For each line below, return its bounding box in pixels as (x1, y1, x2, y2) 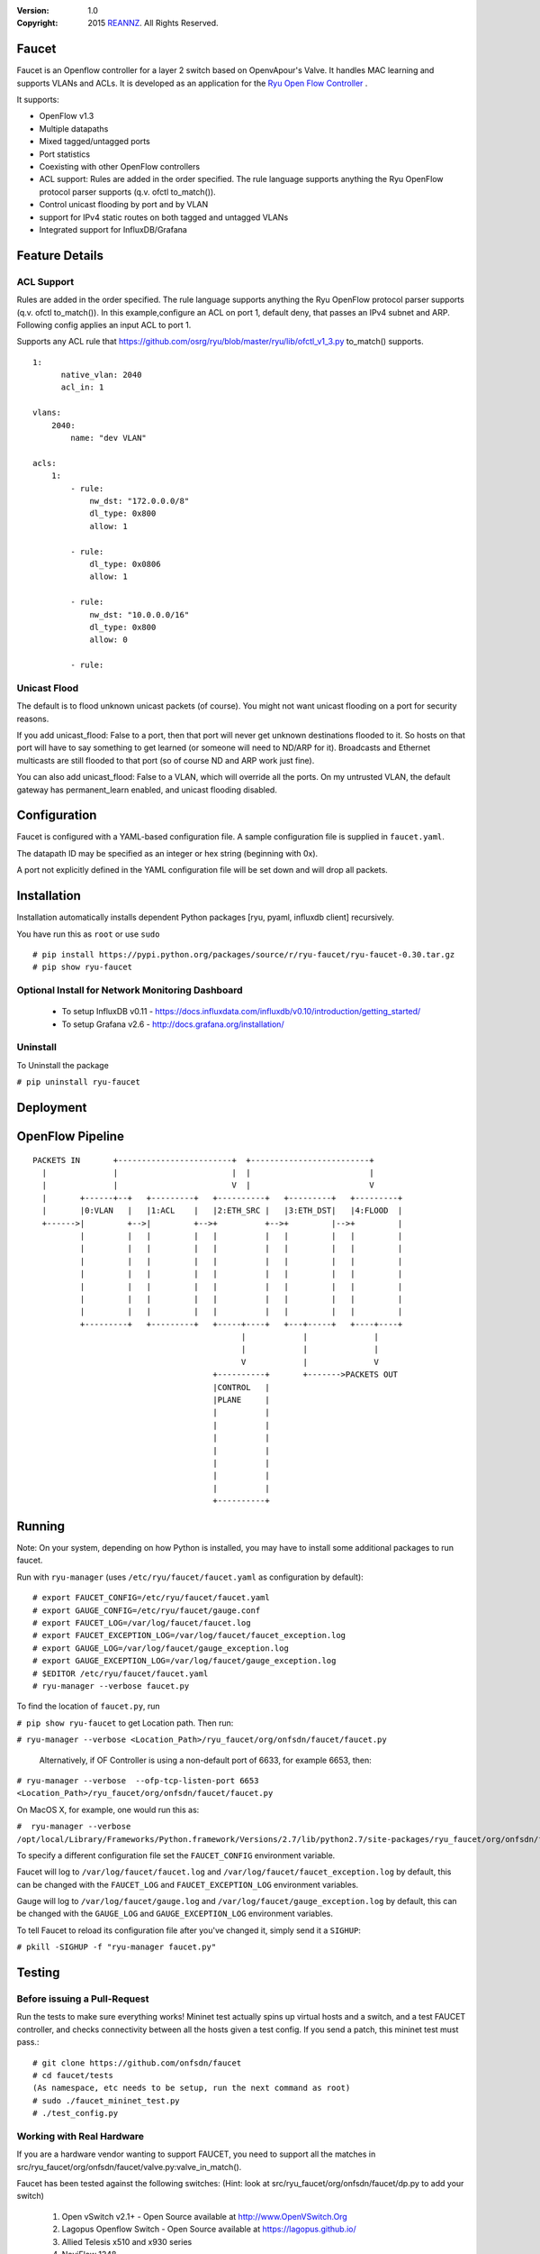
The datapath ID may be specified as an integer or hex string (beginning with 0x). (16, 848, 319, 858)
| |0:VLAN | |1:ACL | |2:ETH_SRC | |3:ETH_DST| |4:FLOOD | (41, 1205, 403, 1216)
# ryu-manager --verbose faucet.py (32, 1681, 190, 1690)
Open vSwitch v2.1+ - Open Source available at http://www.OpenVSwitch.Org (61, 2211, 348, 2222)
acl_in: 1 (60, 382, 104, 392)
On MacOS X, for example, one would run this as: (16, 1804, 200, 1815)
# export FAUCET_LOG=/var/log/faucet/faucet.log (32, 1618, 251, 1628)
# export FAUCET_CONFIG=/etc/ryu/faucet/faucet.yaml (32, 1592, 270, 1603)
